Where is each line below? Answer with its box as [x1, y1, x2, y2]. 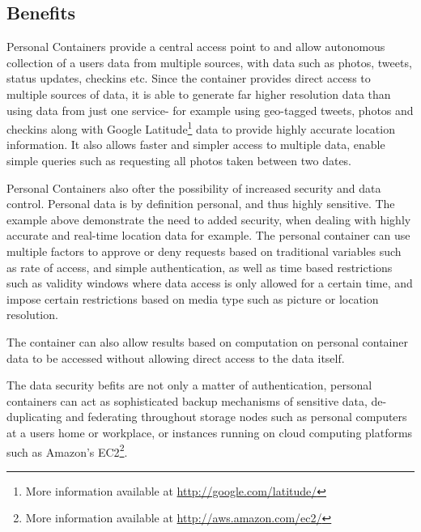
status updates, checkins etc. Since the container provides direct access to [6, 70, 371, 87]
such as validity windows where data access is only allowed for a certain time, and [6, 275, 413, 292]
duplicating [6, 408, 62, 425]
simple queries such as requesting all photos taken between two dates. [6, 152, 352, 169]
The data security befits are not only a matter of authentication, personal [6, 377, 372, 394]
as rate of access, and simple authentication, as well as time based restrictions [6, 258, 393, 275]
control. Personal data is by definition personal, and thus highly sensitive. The [6, 195, 395, 212]
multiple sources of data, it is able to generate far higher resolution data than [6, 85, 391, 102]
